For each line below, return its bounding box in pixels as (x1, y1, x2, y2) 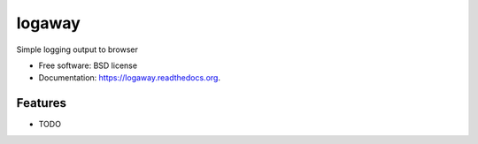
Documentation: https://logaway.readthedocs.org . (38, 72, 221, 83)
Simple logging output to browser (16, 44, 139, 55)
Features (16, 95, 66, 110)
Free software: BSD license (38, 60, 137, 71)
